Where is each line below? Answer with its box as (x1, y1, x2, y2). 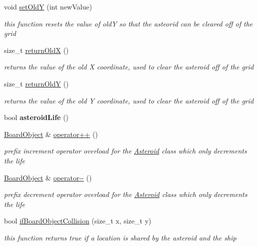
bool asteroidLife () (4, 112, 69, 122)
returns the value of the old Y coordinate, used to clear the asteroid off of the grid (4, 95, 254, 105)
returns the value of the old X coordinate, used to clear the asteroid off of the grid (4, 61, 254, 72)
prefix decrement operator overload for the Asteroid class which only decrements (4, 189, 247, 199)
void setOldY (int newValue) (4, 1, 92, 11)
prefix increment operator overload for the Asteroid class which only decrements (4, 145, 247, 156)
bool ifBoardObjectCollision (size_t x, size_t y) (4, 215, 151, 226)
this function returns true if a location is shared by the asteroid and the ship (4, 232, 236, 242)
